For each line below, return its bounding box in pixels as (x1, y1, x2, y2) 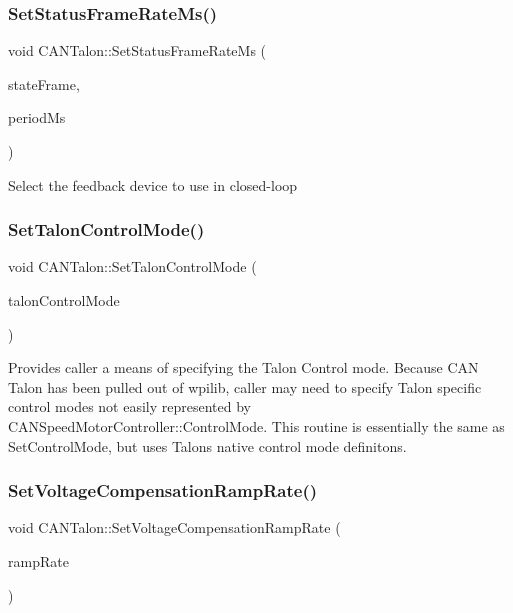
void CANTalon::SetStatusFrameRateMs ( (8, 40, 267, 61)
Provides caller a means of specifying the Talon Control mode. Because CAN (8, 357, 479, 378)
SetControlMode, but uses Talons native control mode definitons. (8, 435, 407, 456)
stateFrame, (8, 73, 80, 94)
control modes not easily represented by (8, 396, 251, 417)
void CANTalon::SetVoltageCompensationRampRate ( (8, 517, 341, 538)
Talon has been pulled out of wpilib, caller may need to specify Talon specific (8, 376, 482, 397)
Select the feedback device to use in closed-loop (8, 174, 298, 195)
